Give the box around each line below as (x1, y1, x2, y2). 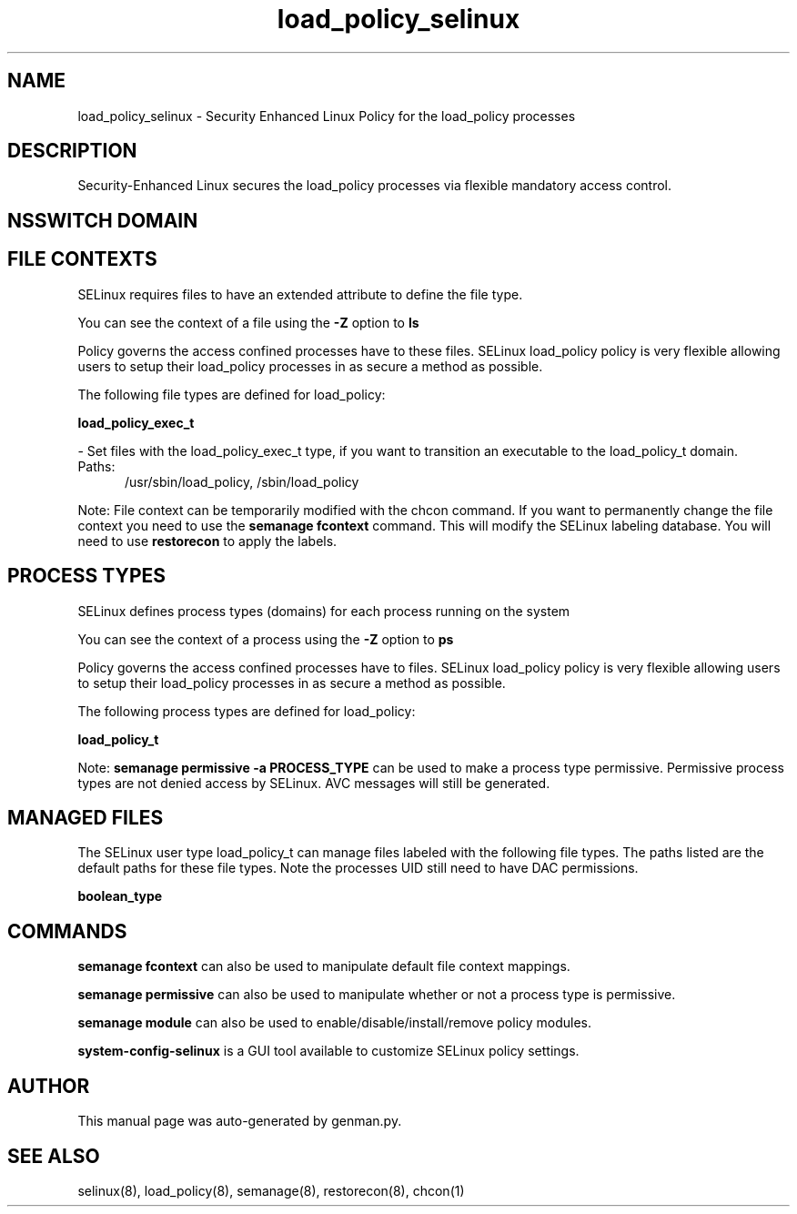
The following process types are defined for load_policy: (77, 703, 416, 719)
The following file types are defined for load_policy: (77, 386, 386, 402)
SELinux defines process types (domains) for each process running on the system (77, 602, 570, 619)
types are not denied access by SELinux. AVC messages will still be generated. (77, 774, 550, 791)
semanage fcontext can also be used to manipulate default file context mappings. (77, 958, 570, 975)
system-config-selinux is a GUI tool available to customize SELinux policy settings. (77, 1043, 580, 1059)
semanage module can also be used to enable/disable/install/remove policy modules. (77, 1015, 592, 1031)
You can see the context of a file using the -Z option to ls (77, 314, 419, 330)
